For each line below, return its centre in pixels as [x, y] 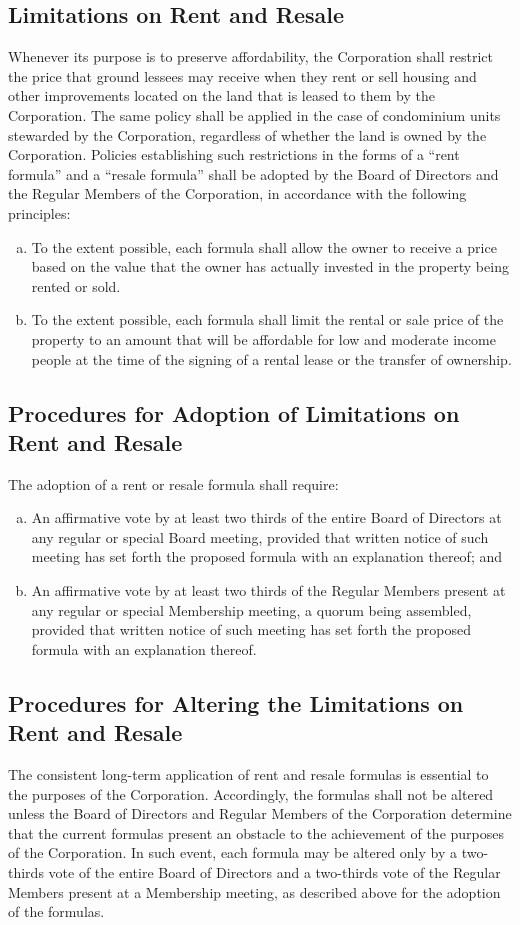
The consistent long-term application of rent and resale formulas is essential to [248, 774]
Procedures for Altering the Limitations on [236, 702]
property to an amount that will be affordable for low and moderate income [263, 338]
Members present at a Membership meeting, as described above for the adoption [254, 891]
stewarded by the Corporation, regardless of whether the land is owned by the [247, 134]
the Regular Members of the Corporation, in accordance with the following [237, 193]
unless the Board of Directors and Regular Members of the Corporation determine [260, 813]
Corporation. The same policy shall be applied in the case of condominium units [254, 114]
